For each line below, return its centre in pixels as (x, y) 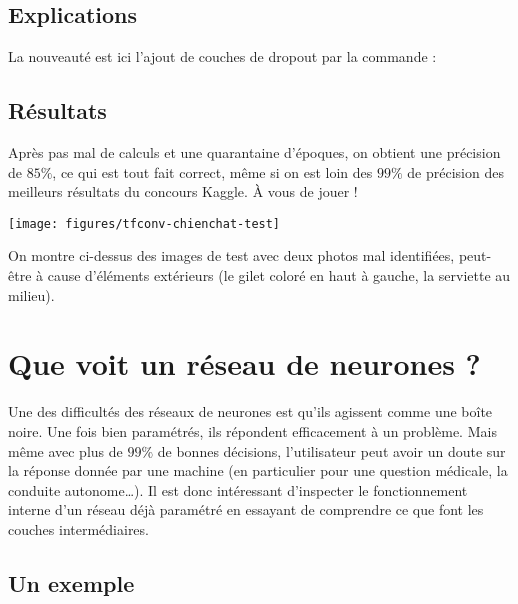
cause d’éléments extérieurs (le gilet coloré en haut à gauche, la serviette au (279, 275)
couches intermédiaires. (78, 528)
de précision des (455, 171)
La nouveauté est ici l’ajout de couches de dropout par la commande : (222, 56)
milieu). (31, 294)
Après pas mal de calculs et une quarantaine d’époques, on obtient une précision (254, 152)
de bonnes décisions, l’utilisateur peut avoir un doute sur (331, 450)
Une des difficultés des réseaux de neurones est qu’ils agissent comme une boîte (250, 411)
